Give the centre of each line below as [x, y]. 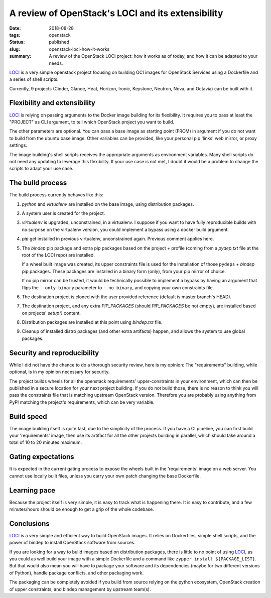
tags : [15, 35]
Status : [17, 42]
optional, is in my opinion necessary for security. [59, 372]
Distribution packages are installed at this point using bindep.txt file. [92, 322]
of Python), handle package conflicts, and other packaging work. [77, 573]
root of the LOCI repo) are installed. [58, 255]
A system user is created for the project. [63, 213]
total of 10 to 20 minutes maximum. [46, 442]
